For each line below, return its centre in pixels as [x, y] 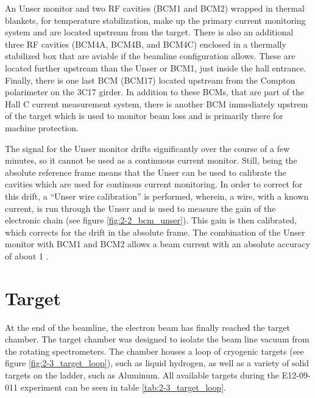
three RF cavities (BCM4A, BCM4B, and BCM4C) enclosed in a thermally [146, 44]
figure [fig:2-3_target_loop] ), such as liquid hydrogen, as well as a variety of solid [157, 363]
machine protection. [42, 127]
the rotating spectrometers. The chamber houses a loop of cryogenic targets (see [154, 351]
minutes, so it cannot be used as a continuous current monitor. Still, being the [151, 160]
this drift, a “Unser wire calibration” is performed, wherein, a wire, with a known [157, 196]
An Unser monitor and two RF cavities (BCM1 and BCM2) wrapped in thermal [155, 8]
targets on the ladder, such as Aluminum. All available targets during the [142, 374]
